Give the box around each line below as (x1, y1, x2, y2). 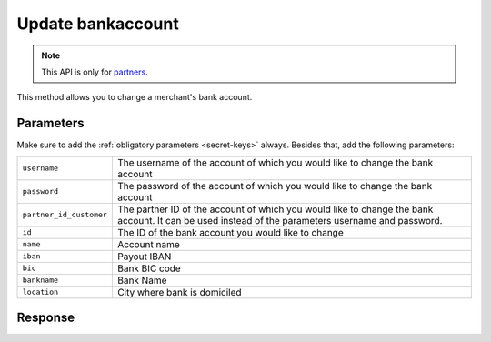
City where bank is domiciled (116, 286, 242, 298)
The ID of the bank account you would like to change (116, 226, 345, 238)
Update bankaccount (16, 14, 179, 34)
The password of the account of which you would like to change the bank (116, 179, 433, 192)
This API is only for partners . (41, 66, 149, 77)
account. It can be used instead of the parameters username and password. (116, 214, 443, 226)
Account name (116, 237, 181, 250)
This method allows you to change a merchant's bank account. (16, 92, 253, 103)
